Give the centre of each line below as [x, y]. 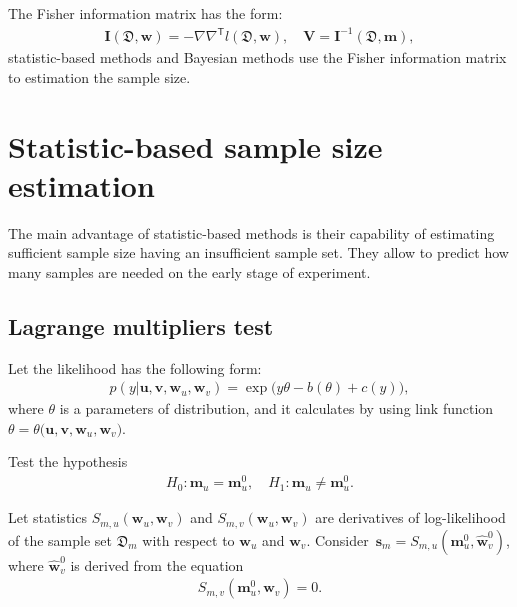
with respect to [188, 539]
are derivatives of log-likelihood [410, 517]
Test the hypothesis [68, 461]
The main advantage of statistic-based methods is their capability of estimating [251, 232]
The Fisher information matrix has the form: [145, 13]
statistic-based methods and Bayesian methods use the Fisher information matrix [257, 57]
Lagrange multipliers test [141, 325]
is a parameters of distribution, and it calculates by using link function [276, 408]
